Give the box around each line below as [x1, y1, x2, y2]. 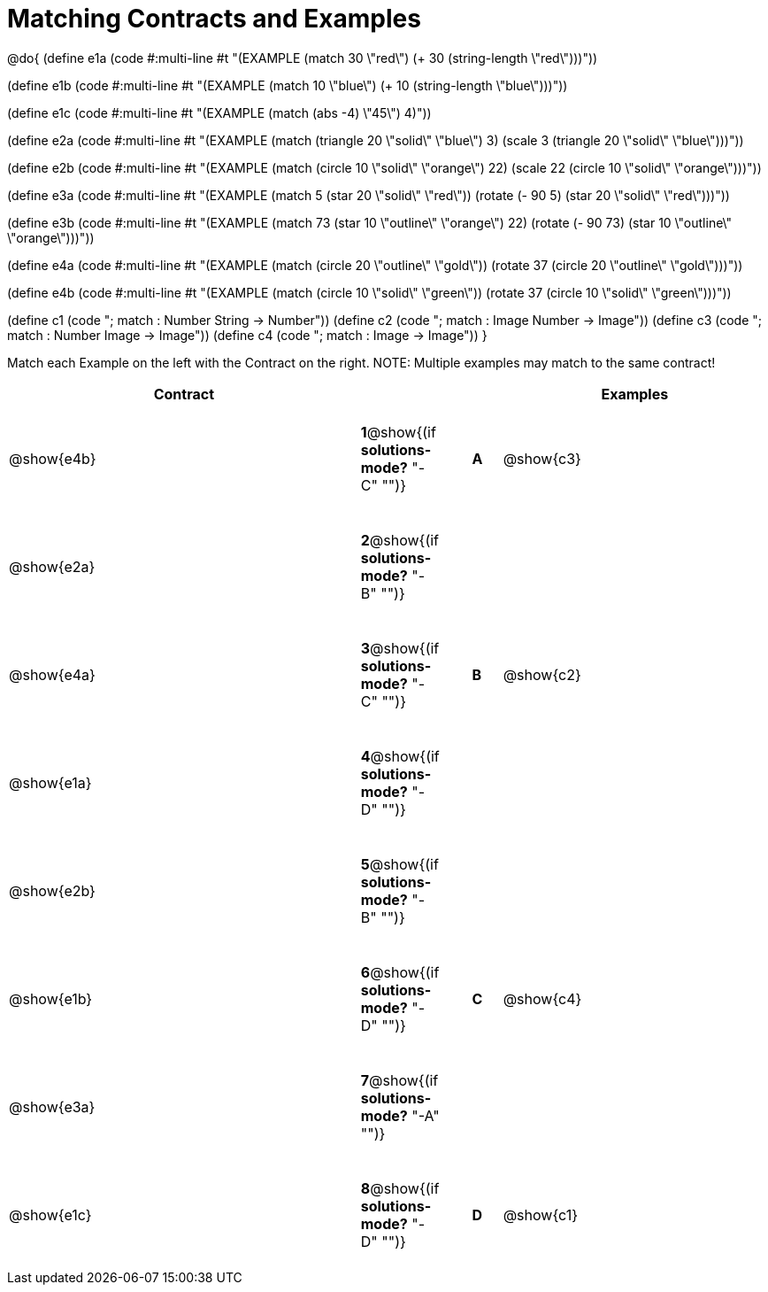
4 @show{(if [360, 747, 440, 765]
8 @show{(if [360, 1179, 440, 1197]
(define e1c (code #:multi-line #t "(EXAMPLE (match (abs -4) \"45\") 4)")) [7, 104, 432, 120]
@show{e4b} [9, 449, 96, 468]
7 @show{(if [360, 1071, 439, 1089]
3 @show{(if [360, 638, 440, 657]
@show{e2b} [9, 881, 96, 900]
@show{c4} [503, 989, 582, 1008]
